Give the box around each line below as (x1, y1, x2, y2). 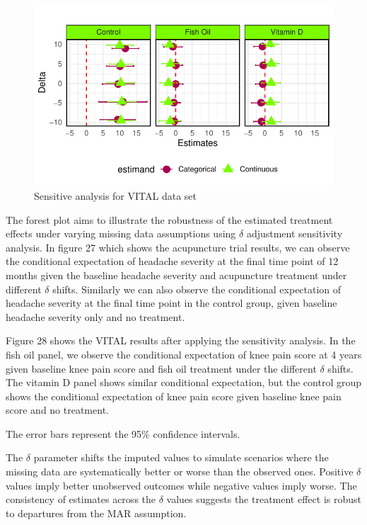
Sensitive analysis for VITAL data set (34, 188, 197, 203)
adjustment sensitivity (246, 226, 343, 241)
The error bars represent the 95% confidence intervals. (6, 426, 240, 441)
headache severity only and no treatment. (6, 309, 185, 324)
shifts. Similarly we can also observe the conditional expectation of (52, 281, 342, 296)
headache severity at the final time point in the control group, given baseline (6, 295, 337, 310)
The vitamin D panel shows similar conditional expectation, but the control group (6, 375, 362, 390)
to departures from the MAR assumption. (6, 505, 187, 520)
